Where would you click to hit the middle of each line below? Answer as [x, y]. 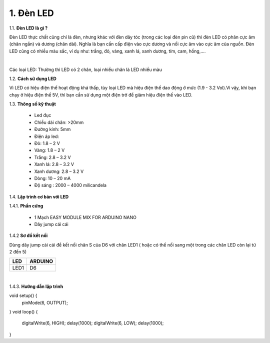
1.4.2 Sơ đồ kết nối [28, 235]
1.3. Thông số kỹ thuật [32, 104]
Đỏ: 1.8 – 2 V [47, 143]
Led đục [43, 115]
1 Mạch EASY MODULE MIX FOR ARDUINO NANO [85, 217]
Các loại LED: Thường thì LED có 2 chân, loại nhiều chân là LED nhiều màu [86, 69]
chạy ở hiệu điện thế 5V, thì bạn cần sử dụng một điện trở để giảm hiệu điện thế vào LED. [101, 94]
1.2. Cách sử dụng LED [33, 78]
